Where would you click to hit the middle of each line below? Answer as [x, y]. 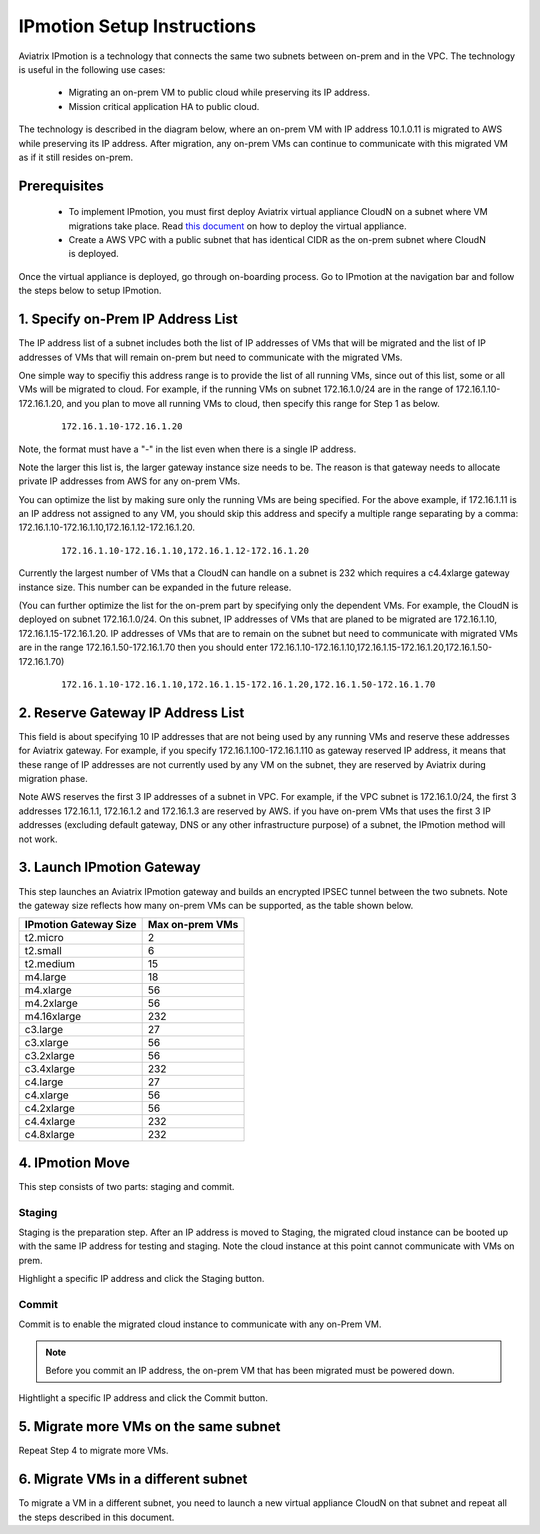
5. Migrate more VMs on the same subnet [149, 1426]
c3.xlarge [46, 1043]
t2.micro [44, 938]
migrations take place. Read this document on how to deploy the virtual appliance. [237, 226]
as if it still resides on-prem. [76, 157]
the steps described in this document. [96, 1517]
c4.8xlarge [49, 1135]
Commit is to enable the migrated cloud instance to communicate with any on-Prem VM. [200, 1324]
